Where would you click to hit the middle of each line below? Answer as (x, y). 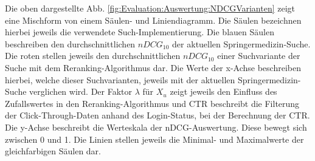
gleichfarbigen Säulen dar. (53, 151)
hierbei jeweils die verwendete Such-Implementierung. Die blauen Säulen (140, 32)
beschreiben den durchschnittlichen (70, 43)
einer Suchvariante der (259, 56)
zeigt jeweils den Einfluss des (223, 91)
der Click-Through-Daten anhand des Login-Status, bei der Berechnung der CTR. (157, 115)
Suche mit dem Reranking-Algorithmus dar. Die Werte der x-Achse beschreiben (153, 67)
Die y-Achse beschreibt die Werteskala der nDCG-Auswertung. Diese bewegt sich (156, 127)
